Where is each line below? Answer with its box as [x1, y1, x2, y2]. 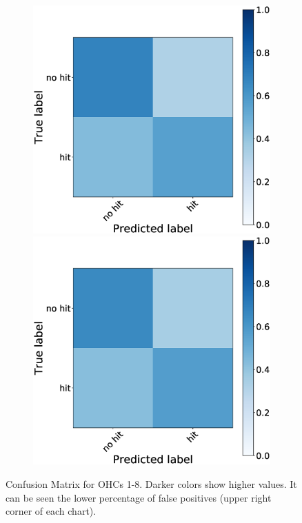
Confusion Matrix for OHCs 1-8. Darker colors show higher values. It [6, 476, 297, 491]
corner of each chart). [6, 504, 97, 518]
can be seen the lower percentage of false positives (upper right [6, 490, 272, 504]
